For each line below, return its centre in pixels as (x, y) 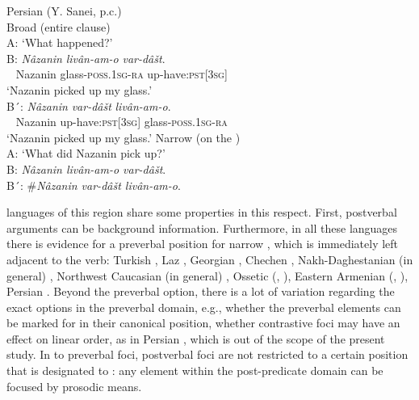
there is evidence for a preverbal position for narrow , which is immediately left (203, 244)
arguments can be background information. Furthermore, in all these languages (202, 227)
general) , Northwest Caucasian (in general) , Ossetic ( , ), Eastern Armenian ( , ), (207, 275)
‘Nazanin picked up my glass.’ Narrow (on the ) (124, 137)
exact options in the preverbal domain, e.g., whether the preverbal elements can (204, 307)
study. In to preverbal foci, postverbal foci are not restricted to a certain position (207, 354)
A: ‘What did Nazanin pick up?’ (86, 153)
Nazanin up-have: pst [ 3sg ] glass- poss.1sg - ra (122, 122)
